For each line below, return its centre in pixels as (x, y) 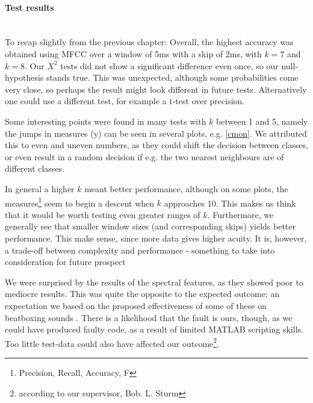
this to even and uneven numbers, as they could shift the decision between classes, (156, 145)
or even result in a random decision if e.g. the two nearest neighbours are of (144, 156)
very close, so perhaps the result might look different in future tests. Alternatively (156, 89)
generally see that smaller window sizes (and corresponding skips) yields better (150, 226)
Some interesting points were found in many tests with (106, 121)
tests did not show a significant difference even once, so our (169, 65)
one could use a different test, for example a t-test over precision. (125, 101)
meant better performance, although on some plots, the (186, 188)
